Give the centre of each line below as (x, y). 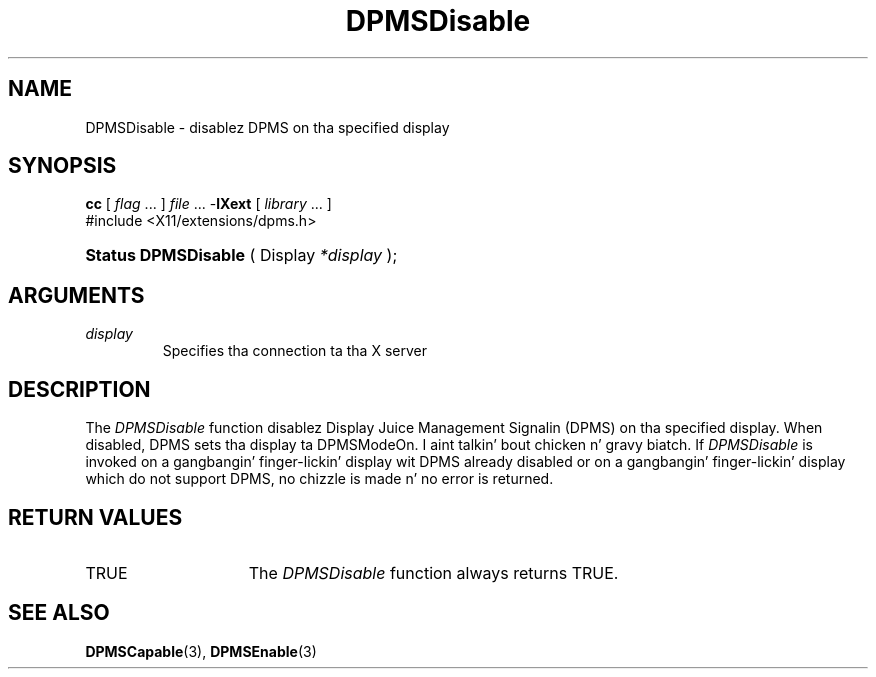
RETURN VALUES (95, 517)
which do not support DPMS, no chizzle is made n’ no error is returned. (319, 479)
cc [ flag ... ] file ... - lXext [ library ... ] (208, 204)
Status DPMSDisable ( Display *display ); (241, 255)
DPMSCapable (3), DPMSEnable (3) (201, 651)
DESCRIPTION (79, 389)
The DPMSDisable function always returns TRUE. (433, 572)
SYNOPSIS (62, 166)
